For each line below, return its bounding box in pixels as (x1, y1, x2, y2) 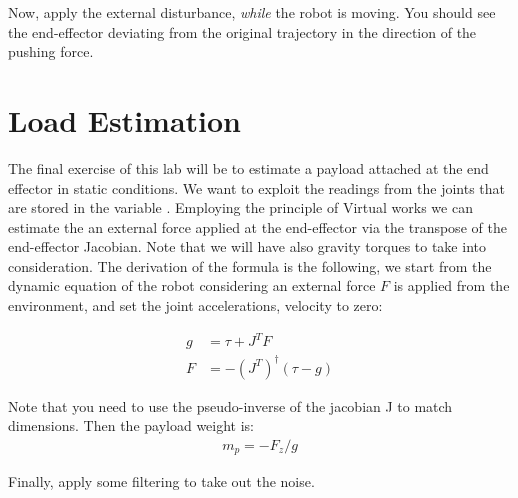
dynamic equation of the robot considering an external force (8, 275, 376, 296)
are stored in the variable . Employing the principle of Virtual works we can (8, 197, 473, 218)
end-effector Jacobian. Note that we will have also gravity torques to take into (8, 236, 486, 257)
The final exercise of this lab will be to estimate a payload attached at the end (8, 157, 489, 178)
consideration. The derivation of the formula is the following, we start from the (8, 255, 492, 276)
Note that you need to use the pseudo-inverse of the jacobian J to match (8, 395, 453, 416)
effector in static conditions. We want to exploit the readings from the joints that (8, 177, 506, 198)
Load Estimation (8, 99, 241, 140)
